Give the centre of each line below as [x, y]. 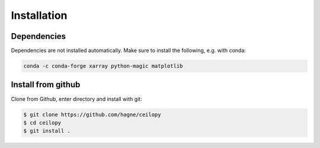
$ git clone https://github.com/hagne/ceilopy [92, 114]
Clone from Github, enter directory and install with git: [76, 99]
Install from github [46, 85]
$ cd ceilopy [42, 123]
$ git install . [47, 131]
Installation [39, 15]
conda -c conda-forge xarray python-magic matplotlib [103, 66]
